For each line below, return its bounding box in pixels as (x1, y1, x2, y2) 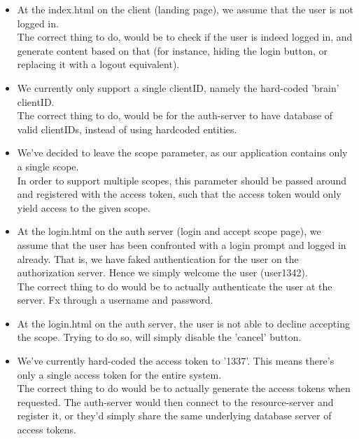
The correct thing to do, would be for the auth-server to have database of (17, 108, 333, 123)
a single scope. (17, 158, 79, 173)
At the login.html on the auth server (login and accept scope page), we (17, 224, 321, 238)
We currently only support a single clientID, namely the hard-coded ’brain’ (17, 80, 339, 95)
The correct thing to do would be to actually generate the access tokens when (17, 381, 351, 396)
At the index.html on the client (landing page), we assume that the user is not (17, 2, 354, 16)
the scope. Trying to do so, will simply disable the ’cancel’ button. (17, 330, 302, 344)
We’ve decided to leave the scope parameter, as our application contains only (17, 145, 348, 160)
